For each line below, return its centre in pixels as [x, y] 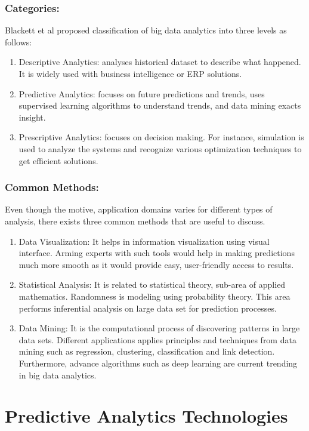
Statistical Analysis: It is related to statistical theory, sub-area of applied [152, 284]
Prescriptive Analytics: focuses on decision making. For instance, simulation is [161, 137]
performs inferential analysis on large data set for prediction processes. [148, 308]
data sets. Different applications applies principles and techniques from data [157, 339]
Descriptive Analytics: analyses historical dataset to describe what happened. [160, 62]
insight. [32, 117]
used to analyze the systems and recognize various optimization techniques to [160, 148]
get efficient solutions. [58, 160]
